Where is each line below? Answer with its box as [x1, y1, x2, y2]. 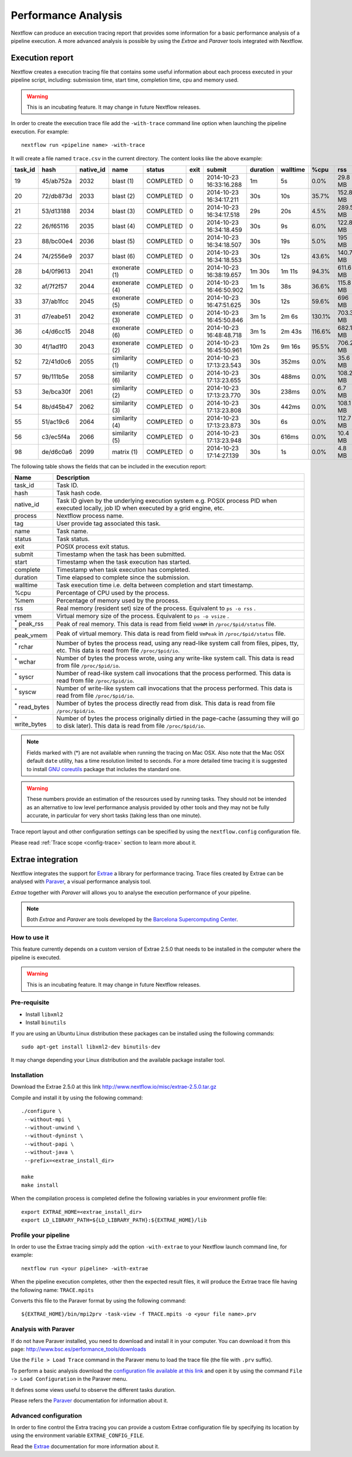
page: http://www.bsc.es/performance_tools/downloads [11, 1345, 147, 1352]
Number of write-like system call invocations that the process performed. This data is [56, 684, 293, 692]
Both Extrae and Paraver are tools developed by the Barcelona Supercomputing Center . [26, 916, 238, 923]
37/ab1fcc [41, 297, 69, 305]
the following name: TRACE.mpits [11, 1286, 94, 1293]
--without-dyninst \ [24, 1132, 83, 1139]
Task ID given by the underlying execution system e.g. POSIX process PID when [56, 497, 277, 505]
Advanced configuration [11, 1411, 82, 1419]
